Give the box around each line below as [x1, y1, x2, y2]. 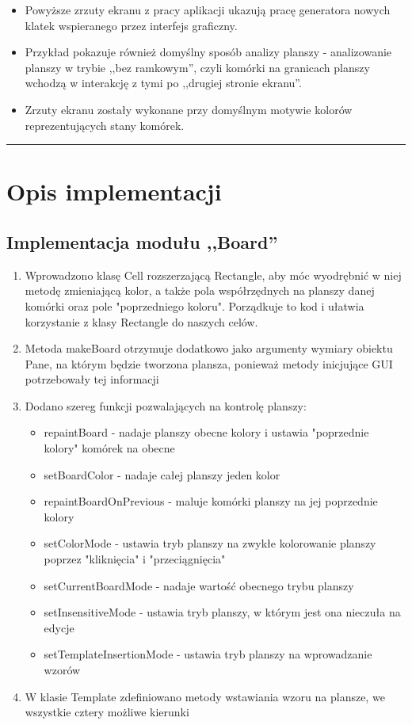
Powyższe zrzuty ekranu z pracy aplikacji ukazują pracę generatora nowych [25, 2, 391, 17]
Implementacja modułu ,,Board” [6, 229, 278, 254]
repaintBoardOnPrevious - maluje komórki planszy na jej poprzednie [44, 493, 378, 509]
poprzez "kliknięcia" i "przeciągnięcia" [44, 551, 226, 567]
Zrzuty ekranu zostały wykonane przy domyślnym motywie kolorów [25, 101, 353, 117]
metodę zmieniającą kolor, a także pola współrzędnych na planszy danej [25, 282, 375, 299]
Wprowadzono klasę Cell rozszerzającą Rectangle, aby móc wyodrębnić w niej [25, 266, 402, 283]
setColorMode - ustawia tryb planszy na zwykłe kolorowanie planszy [44, 535, 376, 551]
